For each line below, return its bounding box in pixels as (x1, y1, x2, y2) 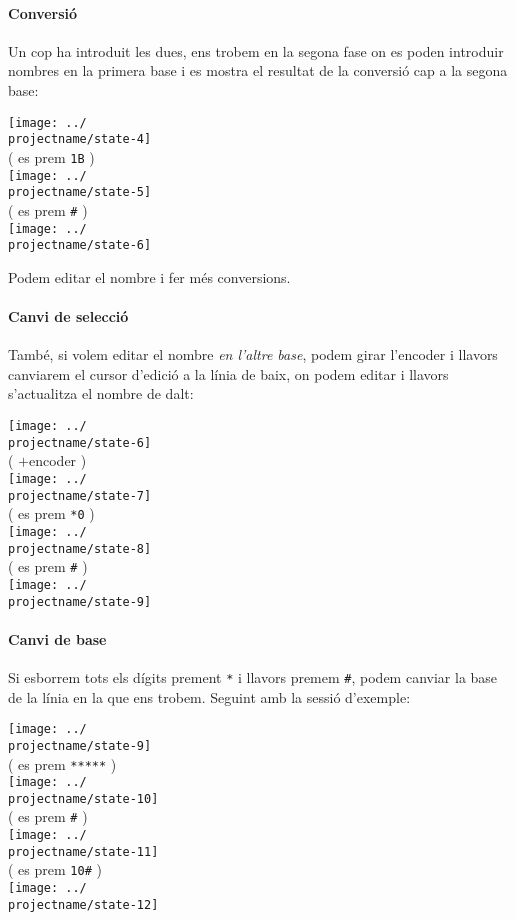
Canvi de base (8, 628, 107, 649)
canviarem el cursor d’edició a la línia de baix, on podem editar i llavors (8, 363, 449, 384)
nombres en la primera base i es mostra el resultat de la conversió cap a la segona (8, 60, 508, 81)
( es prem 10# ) (8, 859, 102, 880)
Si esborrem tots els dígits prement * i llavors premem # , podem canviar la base (8, 666, 498, 687)
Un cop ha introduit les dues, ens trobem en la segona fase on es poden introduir (8, 40, 504, 61)
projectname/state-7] (8, 488, 152, 503)
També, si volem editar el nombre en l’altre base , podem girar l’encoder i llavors (8, 344, 498, 365)
